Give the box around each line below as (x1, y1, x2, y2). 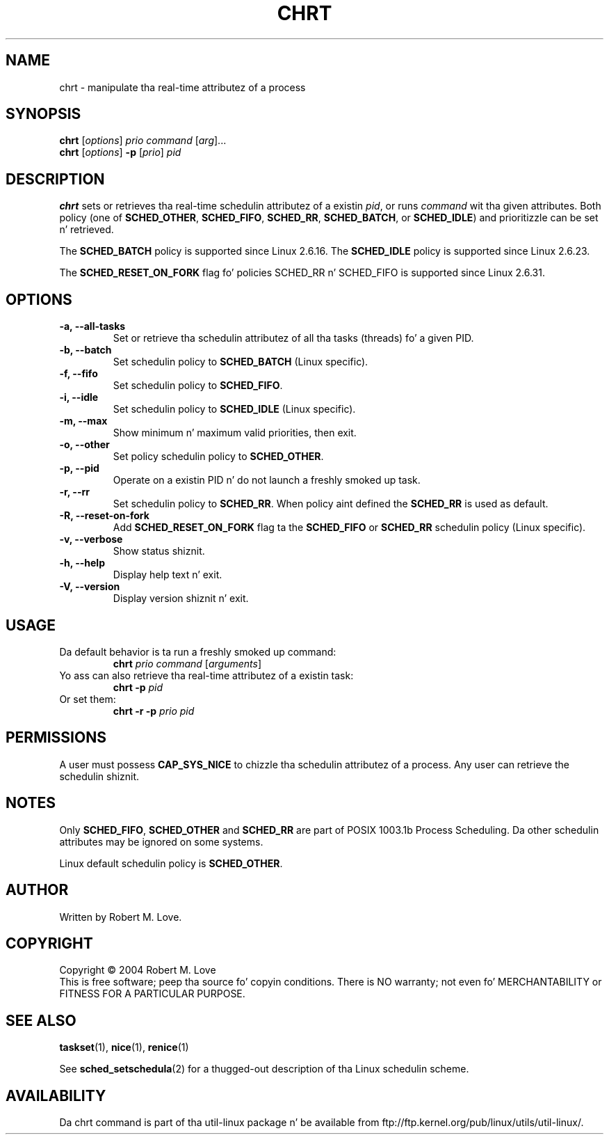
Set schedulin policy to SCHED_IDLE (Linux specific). (113, 403, 356, 415)
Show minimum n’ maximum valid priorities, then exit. (113, 427, 357, 439)
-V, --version (59, 580, 120, 593)
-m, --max (59, 415, 108, 427)
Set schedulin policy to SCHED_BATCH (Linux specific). (113, 356, 368, 368)
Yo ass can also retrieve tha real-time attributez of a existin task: (59, 669, 354, 681)
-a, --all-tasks (59, 320, 126, 333)
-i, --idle (59, 391, 99, 404)
